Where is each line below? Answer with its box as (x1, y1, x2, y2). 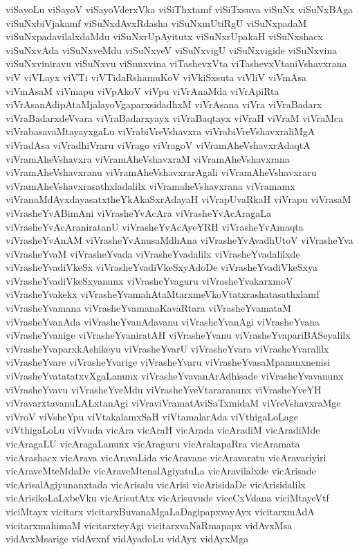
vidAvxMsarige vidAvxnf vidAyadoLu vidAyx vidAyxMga (6, 531, 249, 546)
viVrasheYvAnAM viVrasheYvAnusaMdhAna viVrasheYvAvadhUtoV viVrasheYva (6, 233, 353, 247)
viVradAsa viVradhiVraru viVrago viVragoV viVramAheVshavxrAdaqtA (6, 137, 311, 152)
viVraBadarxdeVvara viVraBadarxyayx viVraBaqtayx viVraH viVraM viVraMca (6, 110, 344, 125)
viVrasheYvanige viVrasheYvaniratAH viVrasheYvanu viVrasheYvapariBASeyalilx (6, 328, 351, 342)
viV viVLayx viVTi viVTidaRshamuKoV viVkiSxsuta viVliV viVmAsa (6, 69, 307, 84)
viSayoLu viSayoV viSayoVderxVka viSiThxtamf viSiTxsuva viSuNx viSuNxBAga (6, 2, 353, 16)
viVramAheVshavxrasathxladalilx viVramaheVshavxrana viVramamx (6, 178, 295, 193)
